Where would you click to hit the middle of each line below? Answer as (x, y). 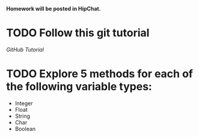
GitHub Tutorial (25, 49)
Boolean (25, 129)
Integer (24, 103)
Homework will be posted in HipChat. (54, 9)
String (23, 116)
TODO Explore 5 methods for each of (100, 74)
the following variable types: (79, 87)
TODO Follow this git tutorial (78, 33)
